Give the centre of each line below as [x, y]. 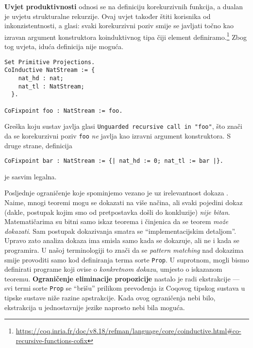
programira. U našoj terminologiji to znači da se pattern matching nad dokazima [124, 250]
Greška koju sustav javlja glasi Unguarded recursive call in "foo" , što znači [123, 126]
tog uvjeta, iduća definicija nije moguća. [64, 46]
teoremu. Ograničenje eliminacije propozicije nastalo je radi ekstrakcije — [122, 278]
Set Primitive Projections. [50, 62]
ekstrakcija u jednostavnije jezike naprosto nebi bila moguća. [95, 307]
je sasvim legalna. [31, 176]
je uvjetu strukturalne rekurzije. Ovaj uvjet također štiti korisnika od [108, 16]
